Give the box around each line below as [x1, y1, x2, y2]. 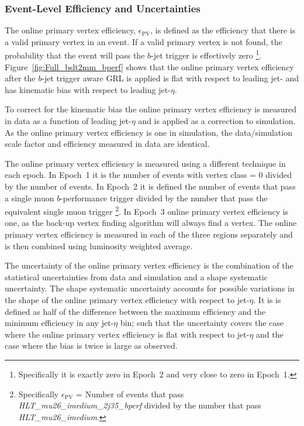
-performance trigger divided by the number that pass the [60, 191, 268, 204]
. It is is [253, 294, 281, 305]
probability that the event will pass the [5, 49, 145, 61]
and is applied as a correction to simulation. [138, 115, 296, 127]
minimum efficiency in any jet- [5, 317, 114, 329]
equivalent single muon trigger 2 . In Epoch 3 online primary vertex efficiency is [5, 204, 289, 217]
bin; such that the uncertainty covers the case [120, 317, 284, 329]
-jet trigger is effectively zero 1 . [151, 47, 262, 61]
